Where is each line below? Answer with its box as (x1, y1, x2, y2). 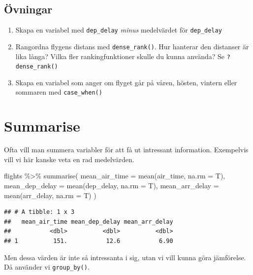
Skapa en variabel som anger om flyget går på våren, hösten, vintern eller (15, 77, 237, 87)
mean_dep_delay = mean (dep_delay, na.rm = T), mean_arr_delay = (4, 180, 219, 190)
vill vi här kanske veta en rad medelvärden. (4, 154, 134, 164)
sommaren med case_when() (15, 87, 102, 97)
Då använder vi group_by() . (4, 262, 90, 272)
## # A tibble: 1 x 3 (4, 208, 75, 216)
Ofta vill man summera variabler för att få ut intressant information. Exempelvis (4, 144, 249, 155)
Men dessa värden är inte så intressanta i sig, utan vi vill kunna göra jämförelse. (4, 252, 246, 262)
